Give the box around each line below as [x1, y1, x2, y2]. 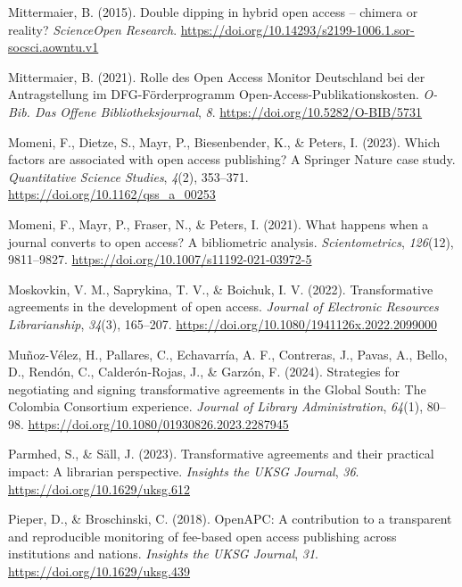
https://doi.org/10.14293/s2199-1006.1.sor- [180, 20, 415, 38]
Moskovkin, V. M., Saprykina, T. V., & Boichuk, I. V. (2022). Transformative [8, 279, 433, 298]
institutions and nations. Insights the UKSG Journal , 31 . [8, 544, 319, 563]
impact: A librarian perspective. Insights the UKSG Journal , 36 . [8, 462, 359, 481]
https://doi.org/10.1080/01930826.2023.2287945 [28, 414, 289, 433]
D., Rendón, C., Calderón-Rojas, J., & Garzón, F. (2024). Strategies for [8, 362, 400, 381]
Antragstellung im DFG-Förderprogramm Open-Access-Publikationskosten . [8, 85, 419, 103]
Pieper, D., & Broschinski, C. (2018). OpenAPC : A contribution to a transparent [8, 509, 452, 528]
